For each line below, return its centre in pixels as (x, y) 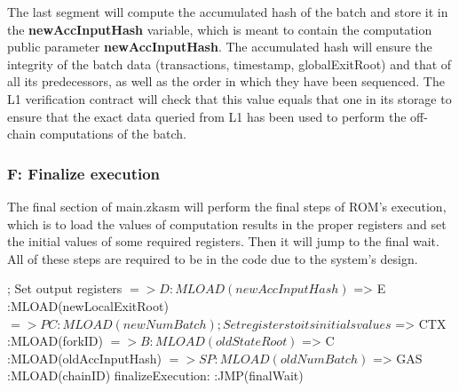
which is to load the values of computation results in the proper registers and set (227, 223)
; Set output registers (65, 288)
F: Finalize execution (84, 173)
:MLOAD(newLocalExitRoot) (88, 305)
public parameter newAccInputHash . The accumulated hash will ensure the (220, 47)
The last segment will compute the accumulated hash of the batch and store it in (228, 12)
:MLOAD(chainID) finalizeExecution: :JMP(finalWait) (155, 375)
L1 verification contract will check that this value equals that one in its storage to (229, 98)
